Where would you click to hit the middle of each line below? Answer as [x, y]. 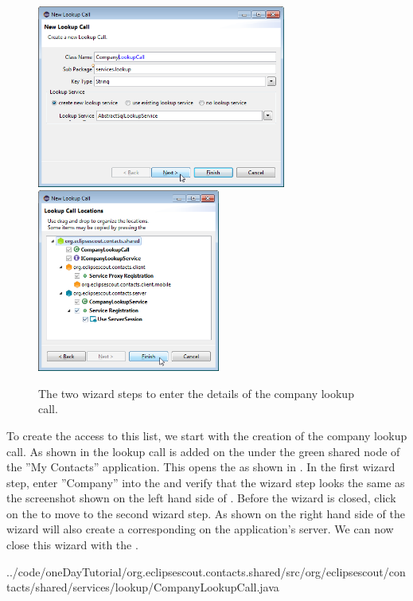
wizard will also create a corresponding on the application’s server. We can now [200, 529]
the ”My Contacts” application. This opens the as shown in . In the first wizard [201, 467]
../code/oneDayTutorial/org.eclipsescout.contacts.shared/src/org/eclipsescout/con [206, 571]
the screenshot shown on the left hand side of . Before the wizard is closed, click [201, 498]
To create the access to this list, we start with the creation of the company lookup [207, 435]
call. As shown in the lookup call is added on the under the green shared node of [203, 451]
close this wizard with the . [72, 545]
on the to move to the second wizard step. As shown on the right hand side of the [206, 513]
